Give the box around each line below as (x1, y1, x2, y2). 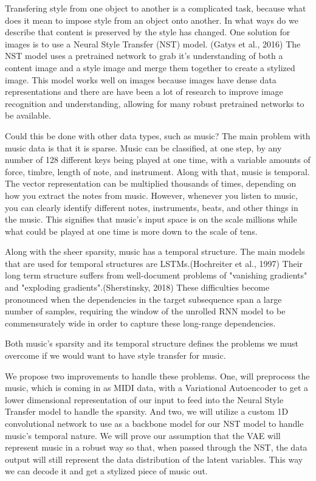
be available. (5, 109, 51, 122)
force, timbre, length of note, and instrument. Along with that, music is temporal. (5, 165, 310, 178)
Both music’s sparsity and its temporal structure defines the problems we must (5, 337, 298, 350)
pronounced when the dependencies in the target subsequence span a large (5, 292, 282, 305)
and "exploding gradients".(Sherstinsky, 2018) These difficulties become (5, 281, 270, 294)
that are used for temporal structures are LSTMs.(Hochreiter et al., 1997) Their (5, 257, 303, 269)
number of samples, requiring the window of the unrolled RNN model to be (5, 305, 286, 317)
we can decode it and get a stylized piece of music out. (5, 465, 208, 477)
